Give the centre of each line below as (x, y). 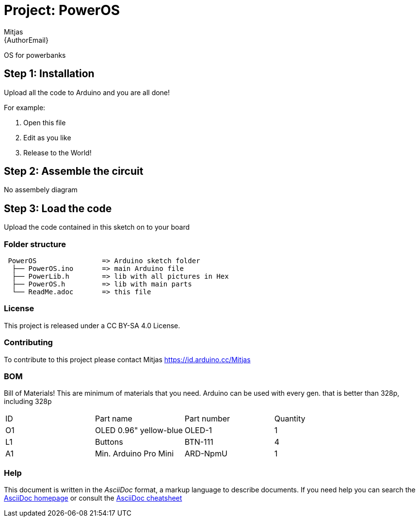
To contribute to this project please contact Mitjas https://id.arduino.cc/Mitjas (127, 359)
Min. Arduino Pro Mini (134, 454)
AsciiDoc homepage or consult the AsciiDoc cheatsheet (93, 498)
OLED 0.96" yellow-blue (139, 430)
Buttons (109, 442)
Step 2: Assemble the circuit (74, 171)
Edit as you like (47, 137)
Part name (113, 419)
